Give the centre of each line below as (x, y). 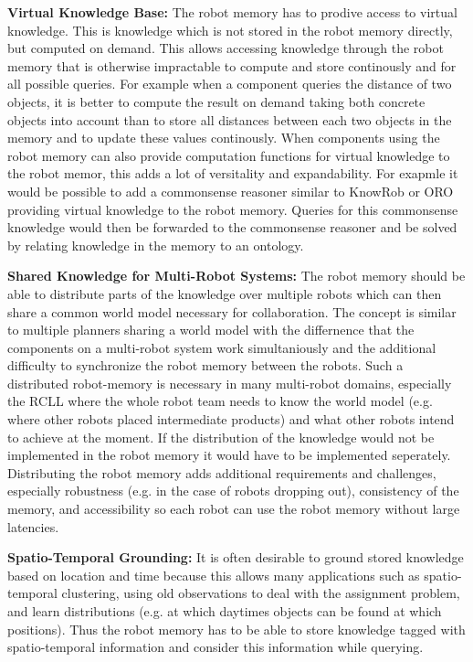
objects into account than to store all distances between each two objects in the (230, 119)
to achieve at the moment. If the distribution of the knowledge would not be (221, 437)
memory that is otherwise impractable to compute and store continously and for (232, 65)
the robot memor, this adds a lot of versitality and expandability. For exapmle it (233, 173)
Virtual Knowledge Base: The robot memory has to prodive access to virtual (232, 12)
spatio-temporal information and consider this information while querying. (215, 647)
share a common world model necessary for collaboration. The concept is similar (232, 311)
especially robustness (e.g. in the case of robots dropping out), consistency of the (233, 491)
